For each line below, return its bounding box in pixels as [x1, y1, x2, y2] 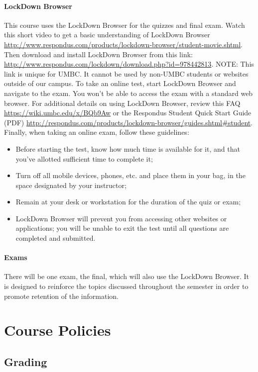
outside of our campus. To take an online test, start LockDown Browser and [4, 78, 236, 89]
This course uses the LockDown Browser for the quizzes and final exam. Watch [4, 19, 245, 30]
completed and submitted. [15, 233, 96, 243]
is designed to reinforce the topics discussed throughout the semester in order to [4, 281, 249, 291]
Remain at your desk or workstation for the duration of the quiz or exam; [15, 196, 241, 207]
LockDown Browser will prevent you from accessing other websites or [15, 213, 227, 223]
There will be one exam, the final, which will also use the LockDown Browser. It [4, 271, 250, 281]
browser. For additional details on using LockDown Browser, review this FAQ [4, 97, 241, 108]
